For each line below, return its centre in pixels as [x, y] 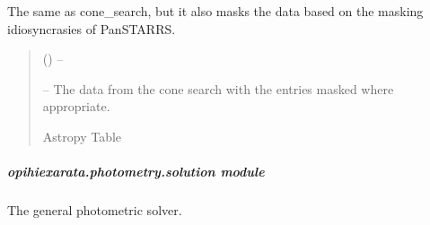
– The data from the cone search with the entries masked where [218, 88]
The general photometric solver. [95, 210]
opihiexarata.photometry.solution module [136, 172]
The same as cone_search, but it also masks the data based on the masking [215, 11]
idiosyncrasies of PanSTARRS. [92, 28]
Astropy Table [82, 136]
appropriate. [76, 106]
